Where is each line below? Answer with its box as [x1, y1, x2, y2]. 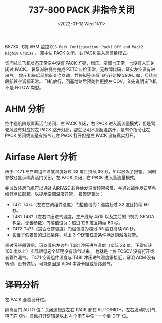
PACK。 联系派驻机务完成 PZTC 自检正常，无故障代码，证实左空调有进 [14, 66, 156, 72]
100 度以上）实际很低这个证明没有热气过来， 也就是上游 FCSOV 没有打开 [5, 248, 150, 254]
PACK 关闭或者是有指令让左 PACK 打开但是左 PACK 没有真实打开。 [5, 133, 138, 138]
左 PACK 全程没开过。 [5, 296, 49, 302]
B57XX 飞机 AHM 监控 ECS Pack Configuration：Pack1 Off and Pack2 [5, 43, 143, 49]
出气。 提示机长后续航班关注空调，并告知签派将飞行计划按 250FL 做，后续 [5, 72, 153, 78]
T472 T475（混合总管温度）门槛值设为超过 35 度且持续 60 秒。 [12, 226, 138, 231]
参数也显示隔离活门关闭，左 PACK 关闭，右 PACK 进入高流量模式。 [5, 174, 139, 180]
